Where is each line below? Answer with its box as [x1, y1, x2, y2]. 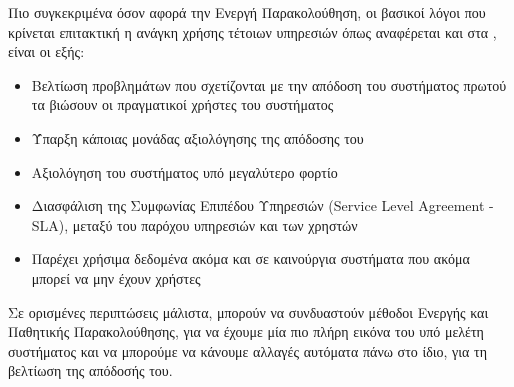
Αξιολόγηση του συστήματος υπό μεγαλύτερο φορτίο [31, 161, 338, 182]
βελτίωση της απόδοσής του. [8, 360, 173, 381]
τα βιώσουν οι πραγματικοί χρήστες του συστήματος [31, 94, 334, 115]
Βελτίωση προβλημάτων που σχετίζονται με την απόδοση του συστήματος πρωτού [31, 74, 507, 95]
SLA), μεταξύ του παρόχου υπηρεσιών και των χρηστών [31, 214, 358, 235]
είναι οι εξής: [8, 41, 85, 62]
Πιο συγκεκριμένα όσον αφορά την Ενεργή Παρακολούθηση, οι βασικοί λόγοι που [8, 2, 486, 22]
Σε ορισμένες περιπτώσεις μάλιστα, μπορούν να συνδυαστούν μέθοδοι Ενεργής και [8, 301, 489, 322]
